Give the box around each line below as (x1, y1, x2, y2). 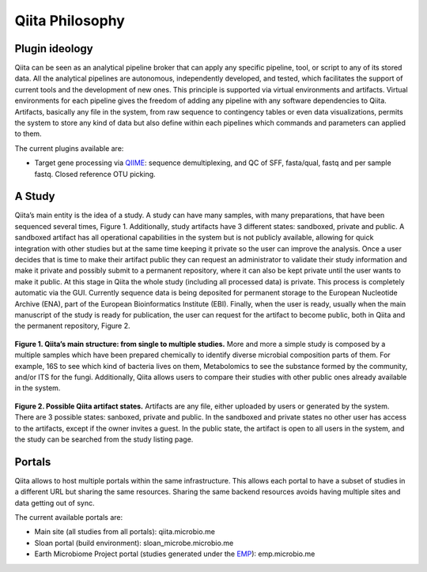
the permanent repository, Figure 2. (14, 321, 130, 331)
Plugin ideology (14, 42, 94, 55)
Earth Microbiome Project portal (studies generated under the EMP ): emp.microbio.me (34, 549, 316, 559)
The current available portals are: (14, 512, 123, 521)
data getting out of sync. (14, 498, 95, 507)
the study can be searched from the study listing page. (14, 435, 194, 444)
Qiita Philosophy (14, 12, 126, 29)
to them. (14, 129, 43, 138)
